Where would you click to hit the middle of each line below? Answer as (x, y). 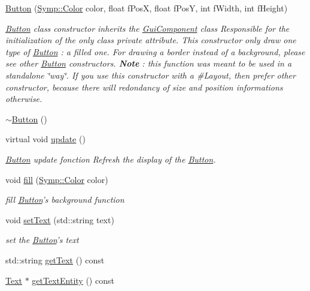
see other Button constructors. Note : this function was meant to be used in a (149, 63)
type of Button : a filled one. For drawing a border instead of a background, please (155, 51)
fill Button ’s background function (65, 199)
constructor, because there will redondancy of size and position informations (144, 87)
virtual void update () (45, 139)
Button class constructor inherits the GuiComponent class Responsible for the (148, 28)
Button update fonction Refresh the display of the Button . (111, 159)
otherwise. (24, 99)
